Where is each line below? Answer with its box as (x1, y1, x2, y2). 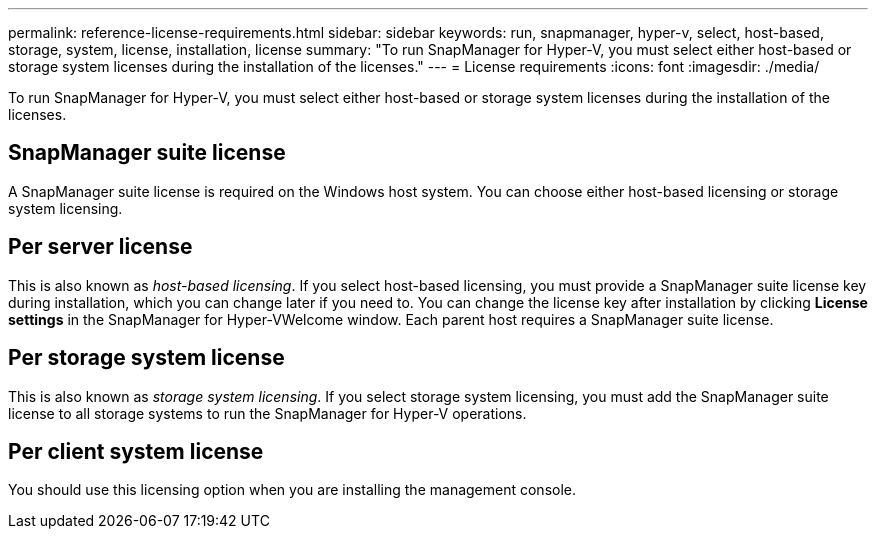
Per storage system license (8, 345, 285, 371)
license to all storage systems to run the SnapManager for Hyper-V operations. (8, 404, 527, 422)
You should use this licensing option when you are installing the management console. (8, 481, 577, 499)
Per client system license (8, 438, 264, 464)
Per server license (8, 234, 193, 260)
